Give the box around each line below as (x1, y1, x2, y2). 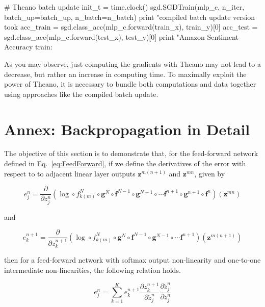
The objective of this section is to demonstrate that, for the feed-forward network (4, 148, 258, 159)
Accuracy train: (4, 41, 52, 52)
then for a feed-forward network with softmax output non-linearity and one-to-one (4, 254, 261, 265)
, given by (194, 168, 225, 178)
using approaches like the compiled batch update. (4, 88, 158, 99)
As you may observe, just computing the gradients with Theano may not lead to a (4, 58, 261, 69)
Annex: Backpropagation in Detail (4, 118, 250, 139)
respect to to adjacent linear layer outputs (4, 168, 136, 178)
